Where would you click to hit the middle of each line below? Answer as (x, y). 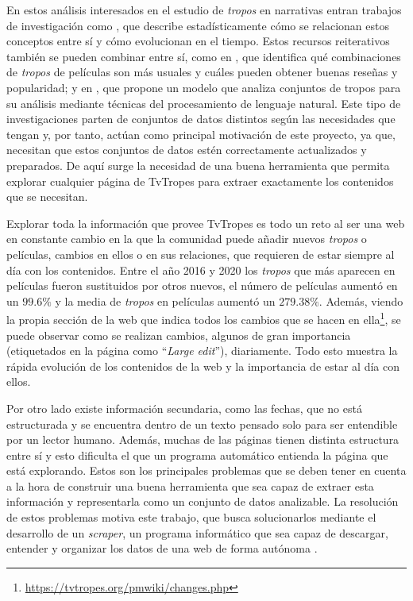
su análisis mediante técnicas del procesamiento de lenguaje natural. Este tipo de (204, 103)
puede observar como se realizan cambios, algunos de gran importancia (179, 335)
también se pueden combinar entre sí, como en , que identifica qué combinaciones (204, 56)
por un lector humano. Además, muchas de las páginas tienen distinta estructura (203, 439)
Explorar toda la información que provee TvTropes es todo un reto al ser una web (206, 223)
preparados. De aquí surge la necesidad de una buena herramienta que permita (198, 165)
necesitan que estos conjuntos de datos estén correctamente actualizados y (187, 150)
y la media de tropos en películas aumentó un (165, 300)
